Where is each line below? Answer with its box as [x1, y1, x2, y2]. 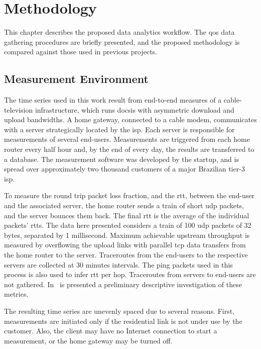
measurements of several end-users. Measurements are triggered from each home [4, 134, 250, 144]
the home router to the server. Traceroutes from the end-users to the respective [4, 249, 248, 260]
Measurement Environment [4, 71, 149, 86]
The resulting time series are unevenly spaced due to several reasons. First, [4, 305, 235, 316]
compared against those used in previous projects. [4, 46, 158, 57]
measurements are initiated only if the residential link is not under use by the [4, 315, 242, 326]
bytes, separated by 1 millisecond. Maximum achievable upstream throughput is [4, 229, 250, 240]
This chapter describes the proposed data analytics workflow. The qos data [4, 27, 235, 37]
